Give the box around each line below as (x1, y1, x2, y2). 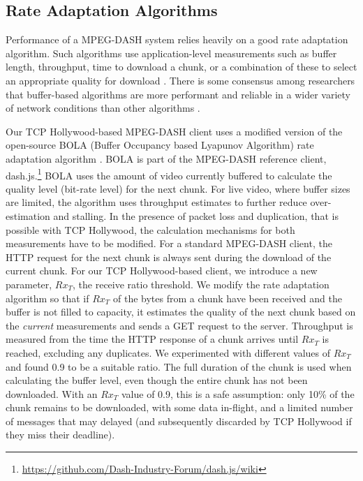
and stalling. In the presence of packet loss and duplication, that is (53, 208, 339, 223)
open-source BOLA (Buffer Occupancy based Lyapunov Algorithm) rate (6, 138, 314, 152)
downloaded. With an (6, 386, 98, 401)
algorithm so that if (6, 290, 89, 305)
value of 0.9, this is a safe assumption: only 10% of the (121, 386, 355, 401)
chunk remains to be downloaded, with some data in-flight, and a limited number (6, 400, 353, 415)
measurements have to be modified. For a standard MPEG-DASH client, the (6, 236, 332, 251)
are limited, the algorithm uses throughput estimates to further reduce (6, 195, 307, 209)
